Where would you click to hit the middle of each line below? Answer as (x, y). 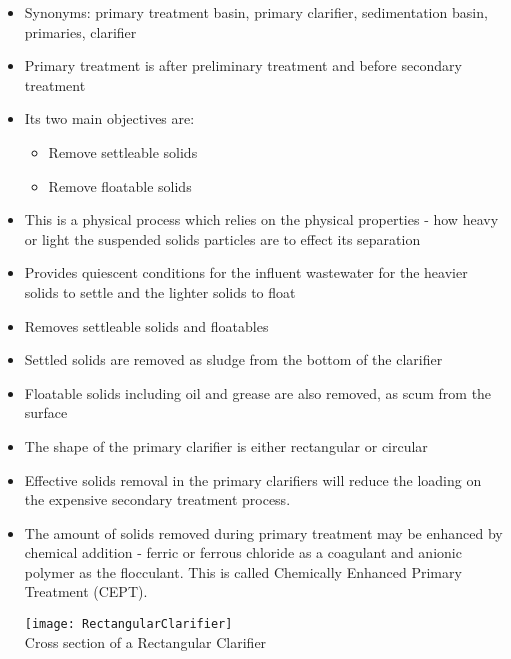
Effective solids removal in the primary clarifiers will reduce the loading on (253, 479)
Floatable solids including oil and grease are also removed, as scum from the (258, 392)
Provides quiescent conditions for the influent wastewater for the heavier (246, 272)
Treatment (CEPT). (86, 591)
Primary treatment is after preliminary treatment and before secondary (243, 65)
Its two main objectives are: (109, 118)
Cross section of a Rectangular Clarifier (145, 641)
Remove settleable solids (123, 151)
